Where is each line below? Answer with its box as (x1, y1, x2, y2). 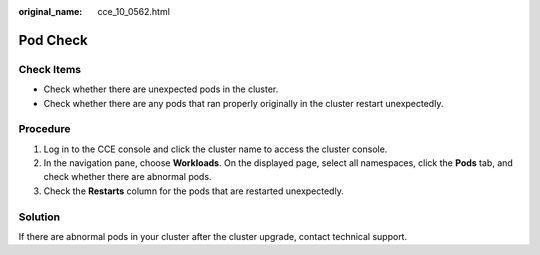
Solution (18, 210, 61, 224)
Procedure (18, 122, 71, 136)
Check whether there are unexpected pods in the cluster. (43, 83, 279, 95)
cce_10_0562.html (97, 6, 170, 17)
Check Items (18, 62, 82, 76)
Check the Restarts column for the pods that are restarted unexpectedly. (43, 185, 344, 197)
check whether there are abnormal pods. (43, 171, 212, 183)
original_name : (18, 6, 83, 17)
